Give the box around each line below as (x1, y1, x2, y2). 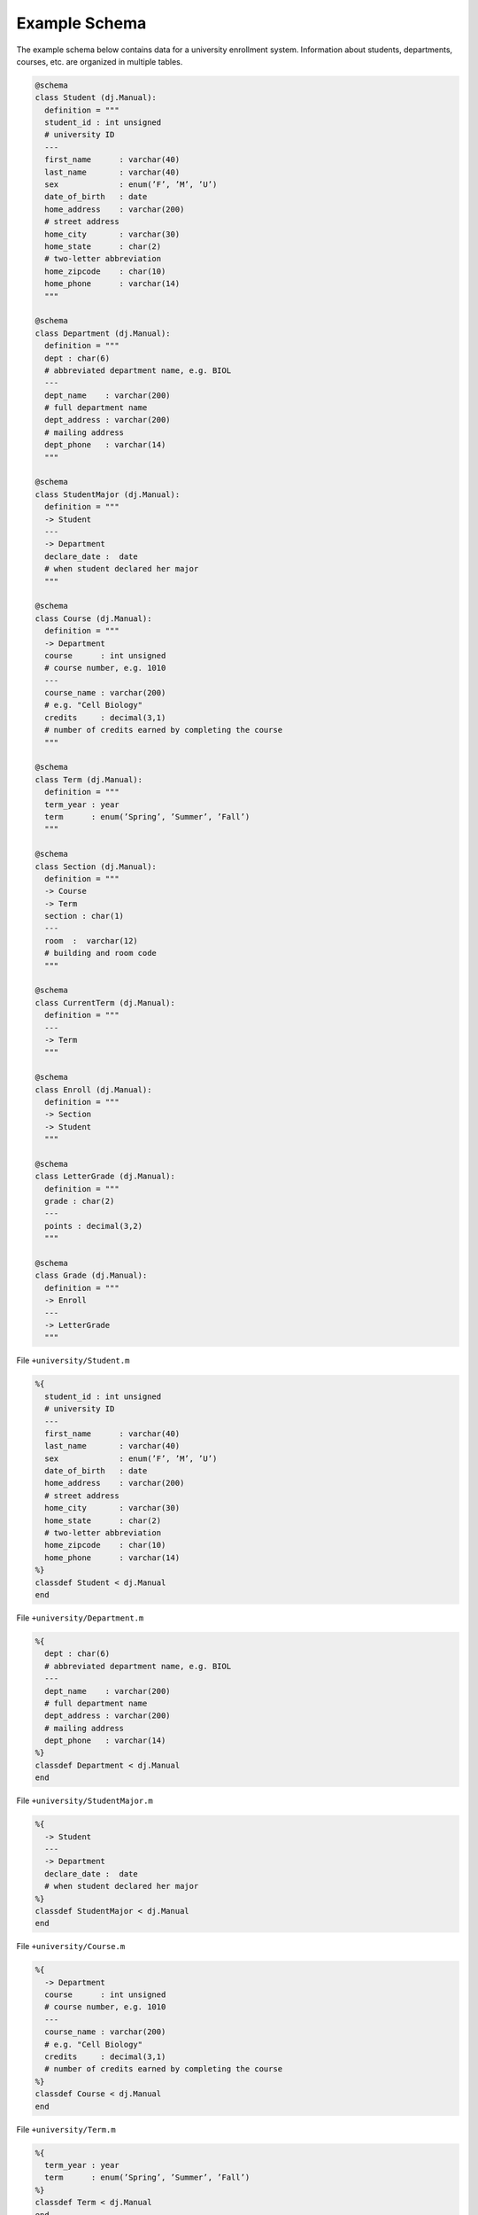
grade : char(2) (44, 1196, 115, 1207)
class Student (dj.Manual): (35, 93, 157, 103)
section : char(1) (44, 911, 124, 921)
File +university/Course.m (16, 1941, 126, 1952)
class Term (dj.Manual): (35, 774, 143, 784)
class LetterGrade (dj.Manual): (35, 1171, 176, 1182)
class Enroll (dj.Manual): (35, 1084, 152, 1094)
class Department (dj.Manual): (35, 328, 172, 338)
